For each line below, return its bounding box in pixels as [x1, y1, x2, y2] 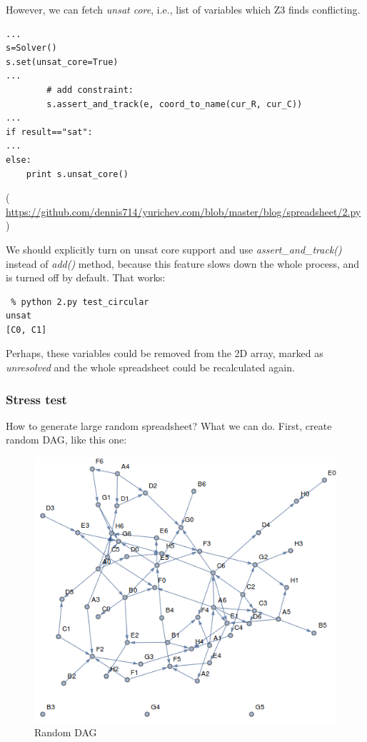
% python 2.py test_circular [11, 296, 149, 307]
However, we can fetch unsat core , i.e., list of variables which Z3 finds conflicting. [6, 2, 361, 16]
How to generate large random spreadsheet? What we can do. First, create [6, 418, 332, 433]
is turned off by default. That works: [6, 270, 166, 285]
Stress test [6, 390, 67, 408]
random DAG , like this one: [6, 432, 127, 447]
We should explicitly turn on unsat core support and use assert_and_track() [6, 241, 342, 256]
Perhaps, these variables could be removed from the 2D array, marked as [6, 346, 323, 361]
